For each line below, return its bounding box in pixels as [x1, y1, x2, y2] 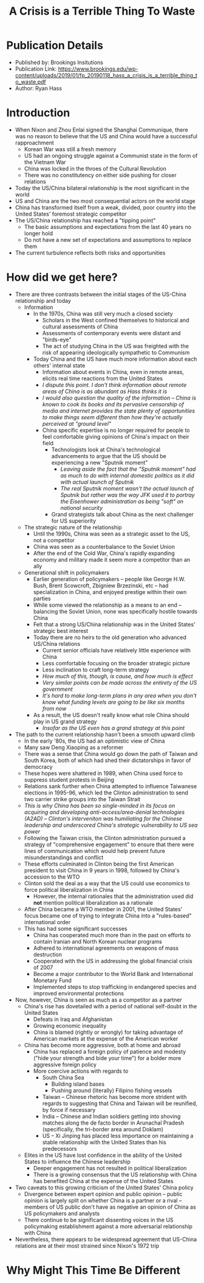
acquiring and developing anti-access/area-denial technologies [24, 808, 185, 816]
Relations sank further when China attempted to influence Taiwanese [24, 782, 197, 790]
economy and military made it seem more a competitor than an [33, 556, 191, 563]
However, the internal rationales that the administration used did [33, 892, 194, 900]
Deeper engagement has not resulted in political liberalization [33, 1164, 187, 1172]
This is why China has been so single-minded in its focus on [24, 802, 175, 809]
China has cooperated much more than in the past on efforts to [33, 931, 191, 939]
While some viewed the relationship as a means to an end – [33, 601, 182, 609]
